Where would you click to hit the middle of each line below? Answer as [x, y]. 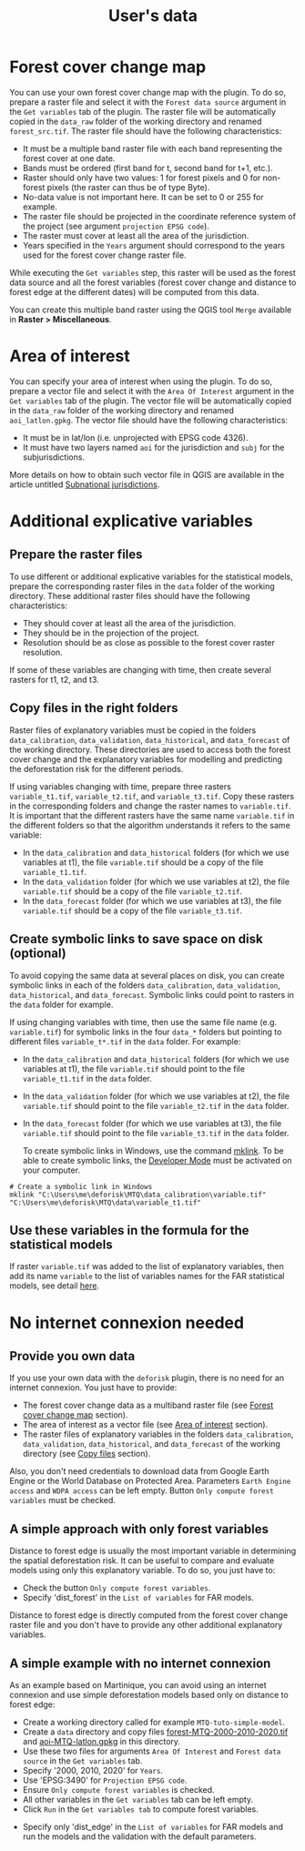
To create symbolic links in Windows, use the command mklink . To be [153, 1150]
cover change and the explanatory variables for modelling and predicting [146, 759]
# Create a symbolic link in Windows [81, 1186]
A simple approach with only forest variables [139, 1529]
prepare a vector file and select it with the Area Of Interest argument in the [152, 391]
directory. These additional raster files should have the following [130, 595]
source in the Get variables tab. [82, 1760]
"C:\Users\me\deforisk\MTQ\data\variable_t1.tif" [106, 1203]
